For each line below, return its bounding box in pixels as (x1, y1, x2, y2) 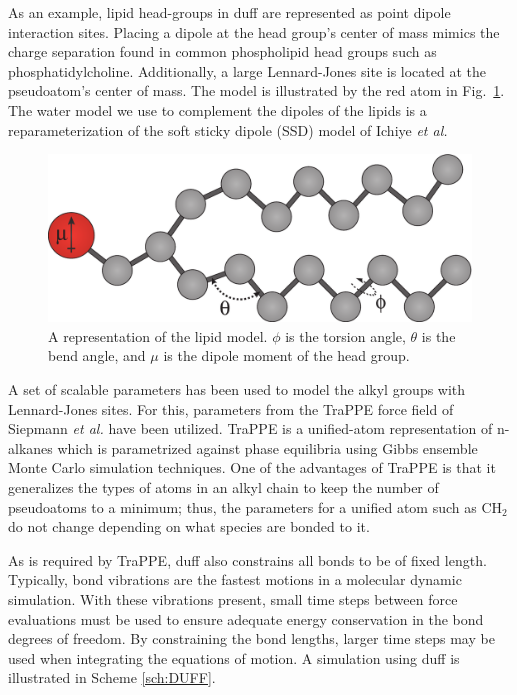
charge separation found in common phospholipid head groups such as (8, 41, 437, 62)
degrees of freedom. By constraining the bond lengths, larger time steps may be (8, 628, 495, 649)
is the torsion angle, (285, 325, 406, 346)
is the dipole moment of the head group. (163, 345, 410, 366)
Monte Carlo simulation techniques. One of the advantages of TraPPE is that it (8, 457, 496, 478)
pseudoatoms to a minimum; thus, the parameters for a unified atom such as (8, 496, 477, 517)
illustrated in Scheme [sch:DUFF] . (8, 667, 216, 688)
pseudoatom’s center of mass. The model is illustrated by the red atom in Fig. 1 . (8, 80, 505, 101)
